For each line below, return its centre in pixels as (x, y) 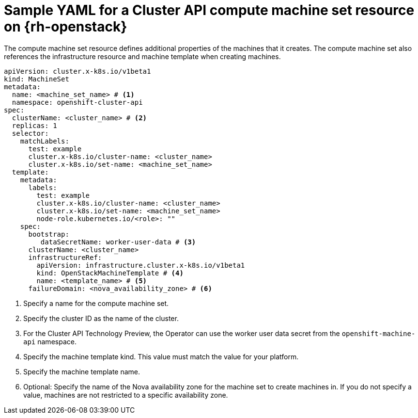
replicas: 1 (34, 125)
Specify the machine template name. (82, 371)
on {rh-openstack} (66, 27)
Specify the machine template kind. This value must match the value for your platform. (161, 356)
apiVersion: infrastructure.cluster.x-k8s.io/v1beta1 (141, 265)
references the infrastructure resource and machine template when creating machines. (142, 56)
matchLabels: (45, 141)
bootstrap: (49, 234)
